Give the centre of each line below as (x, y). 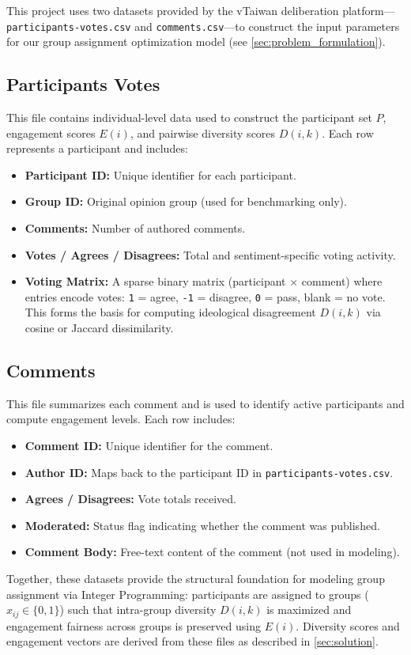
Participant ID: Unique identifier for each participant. (160, 174)
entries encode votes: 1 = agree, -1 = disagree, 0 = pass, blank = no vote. (205, 296)
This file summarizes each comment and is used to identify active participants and (205, 403)
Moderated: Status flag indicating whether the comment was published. (202, 525)
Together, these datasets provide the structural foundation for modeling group (196, 579)
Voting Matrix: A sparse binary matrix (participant (155, 281)
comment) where (342, 281)
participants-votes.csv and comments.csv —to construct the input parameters (203, 26)
